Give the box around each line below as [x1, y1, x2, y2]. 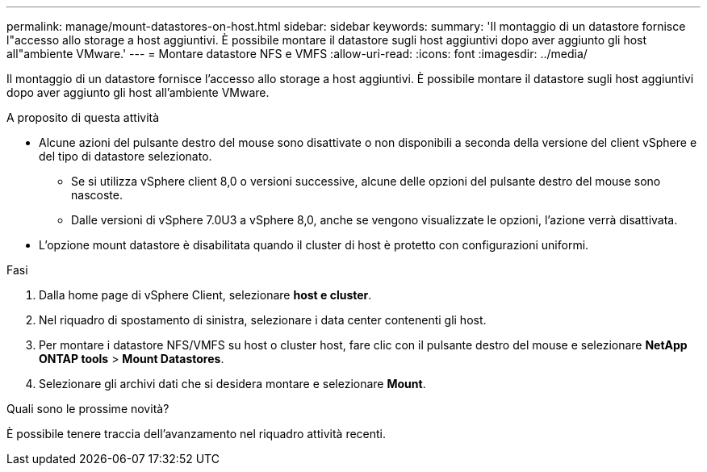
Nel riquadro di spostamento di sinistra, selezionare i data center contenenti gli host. [39, 313, 487, 327]
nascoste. [71, 188, 123, 202]
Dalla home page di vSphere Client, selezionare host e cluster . [39, 288, 372, 302]
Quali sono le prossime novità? [6, 402, 169, 416]
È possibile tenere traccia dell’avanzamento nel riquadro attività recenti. [6, 427, 387, 441]
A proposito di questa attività [6, 111, 160, 124]
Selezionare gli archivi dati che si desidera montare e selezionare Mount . [39, 377, 426, 391]
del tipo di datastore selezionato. [39, 149, 212, 163]
